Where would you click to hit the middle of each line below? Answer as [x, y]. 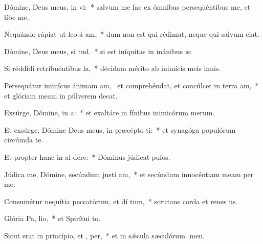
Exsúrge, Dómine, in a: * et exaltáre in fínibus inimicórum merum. [109, 113]
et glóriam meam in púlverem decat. [61, 95]
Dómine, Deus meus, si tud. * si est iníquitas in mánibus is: [98, 51]
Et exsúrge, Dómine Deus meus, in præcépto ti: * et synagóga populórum [120, 129]
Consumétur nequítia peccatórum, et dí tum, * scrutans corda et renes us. [121, 201]
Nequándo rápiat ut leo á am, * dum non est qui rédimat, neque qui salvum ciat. [132, 34]
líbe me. [17, 17]
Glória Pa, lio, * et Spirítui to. [52, 218]
